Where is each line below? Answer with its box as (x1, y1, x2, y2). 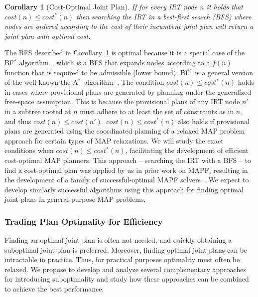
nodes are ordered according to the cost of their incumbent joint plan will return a (4, 21, 254, 31)
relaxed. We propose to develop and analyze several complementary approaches (4, 264, 246, 274)
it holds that (206, 1, 243, 11)
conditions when (4, 145, 54, 155)
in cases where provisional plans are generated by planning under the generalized (4, 86, 252, 97)
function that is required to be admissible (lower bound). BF (4, 67, 190, 77)
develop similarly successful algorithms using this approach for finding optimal (4, 184, 244, 194)
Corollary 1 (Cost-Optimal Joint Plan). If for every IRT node (4, 1, 198, 11)
